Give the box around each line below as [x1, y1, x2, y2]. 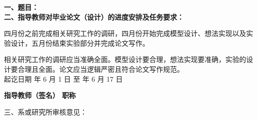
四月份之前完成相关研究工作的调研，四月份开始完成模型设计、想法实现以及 [4, 28, 246, 38]
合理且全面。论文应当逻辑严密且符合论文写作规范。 [17, 63, 184, 74]
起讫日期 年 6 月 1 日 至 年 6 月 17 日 [4, 73, 123, 84]
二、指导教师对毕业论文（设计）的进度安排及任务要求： [4, 11, 184, 22]
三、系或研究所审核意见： [4, 106, 87, 117]
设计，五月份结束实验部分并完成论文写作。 [10, 37, 149, 48]
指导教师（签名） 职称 [4, 90, 76, 100]
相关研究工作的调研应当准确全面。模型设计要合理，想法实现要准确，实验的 [4, 54, 246, 64]
